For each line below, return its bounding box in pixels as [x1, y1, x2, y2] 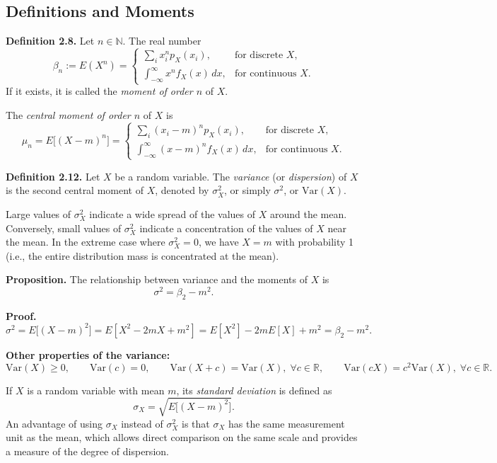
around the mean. [269, 206, 347, 221]
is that [182, 416, 210, 430]
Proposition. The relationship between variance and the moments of [6, 272, 308, 287]
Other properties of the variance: [6, 347, 170, 362]
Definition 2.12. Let [6, 168, 100, 183]
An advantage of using [6, 416, 103, 430]
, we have [198, 234, 239, 249]
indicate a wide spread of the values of [89, 206, 255, 221]
